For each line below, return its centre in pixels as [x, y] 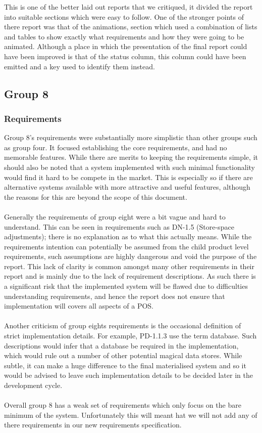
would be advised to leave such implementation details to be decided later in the [128, 375]
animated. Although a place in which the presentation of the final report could [126, 46]
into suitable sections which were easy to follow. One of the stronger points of [124, 16]
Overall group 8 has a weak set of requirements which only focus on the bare [123, 405]
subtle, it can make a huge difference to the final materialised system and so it [125, 365]
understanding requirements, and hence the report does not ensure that [115, 296]
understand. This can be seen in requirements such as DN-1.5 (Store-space [119, 226]
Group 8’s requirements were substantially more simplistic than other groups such [131, 137]
